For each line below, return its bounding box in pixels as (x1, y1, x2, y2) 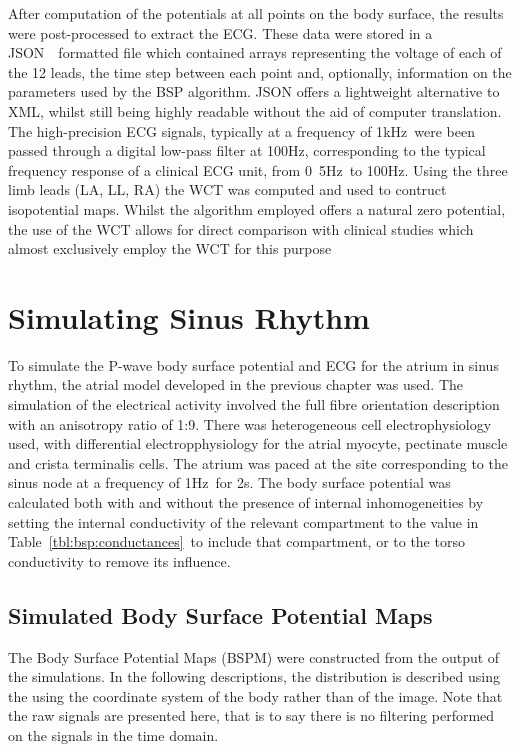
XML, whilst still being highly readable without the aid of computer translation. (8, 100, 502, 121)
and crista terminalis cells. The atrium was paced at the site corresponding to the (8, 452, 508, 473)
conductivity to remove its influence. (8, 550, 231, 571)
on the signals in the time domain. (8, 724, 219, 745)
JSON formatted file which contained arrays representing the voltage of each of (8, 42, 502, 63)
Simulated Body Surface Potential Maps (8, 599, 433, 630)
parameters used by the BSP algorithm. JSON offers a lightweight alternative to (8, 81, 500, 102)
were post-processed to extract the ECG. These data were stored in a (8, 22, 433, 43)
